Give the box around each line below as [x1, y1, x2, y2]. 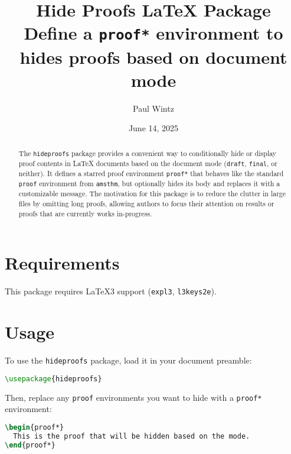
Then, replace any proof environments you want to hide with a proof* [5, 391, 262, 403]
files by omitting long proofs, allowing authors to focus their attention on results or [18, 199, 274, 209]
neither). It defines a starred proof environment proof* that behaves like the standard [18, 168, 284, 179]
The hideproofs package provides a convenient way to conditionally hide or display [18, 148, 277, 158]
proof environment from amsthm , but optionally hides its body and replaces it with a [18, 179, 280, 189]
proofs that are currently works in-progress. [18, 208, 152, 218]
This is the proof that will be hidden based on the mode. [13, 432, 250, 440]
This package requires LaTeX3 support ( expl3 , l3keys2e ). [5, 285, 217, 297]
